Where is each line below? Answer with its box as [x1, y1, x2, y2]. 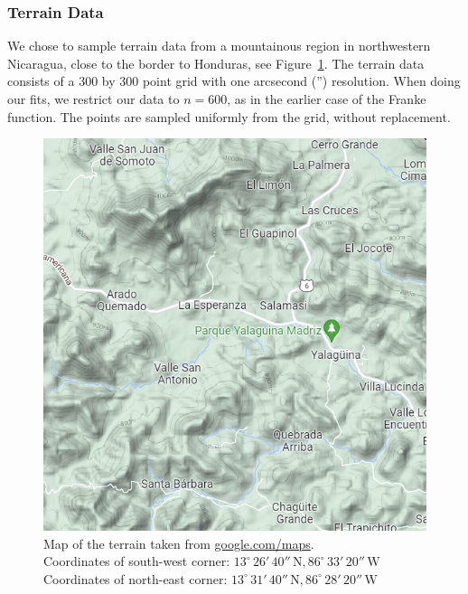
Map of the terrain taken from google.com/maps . [43, 533, 314, 552]
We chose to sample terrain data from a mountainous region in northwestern [7, 36, 431, 55]
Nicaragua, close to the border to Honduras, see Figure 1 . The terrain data [7, 53, 425, 72]
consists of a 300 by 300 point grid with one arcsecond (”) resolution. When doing [7, 71, 461, 90]
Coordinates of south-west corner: [43, 552, 230, 570]
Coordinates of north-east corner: [43, 569, 228, 588]
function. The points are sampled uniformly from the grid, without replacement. [7, 107, 451, 126]
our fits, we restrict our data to [7, 90, 180, 108]
